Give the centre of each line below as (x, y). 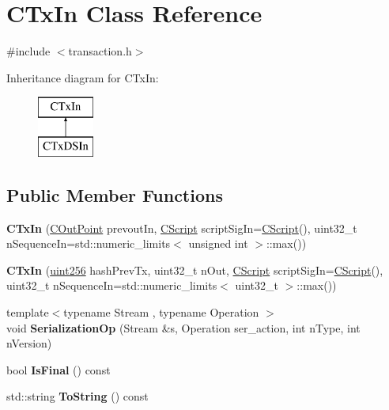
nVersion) (29, 343)
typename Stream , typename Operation (161, 312)
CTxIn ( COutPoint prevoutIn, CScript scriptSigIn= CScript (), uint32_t (182, 228)
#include (28, 51)
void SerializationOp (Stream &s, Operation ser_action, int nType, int (183, 327)
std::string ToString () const (77, 396)
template (28, 312)
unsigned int (218, 243)
